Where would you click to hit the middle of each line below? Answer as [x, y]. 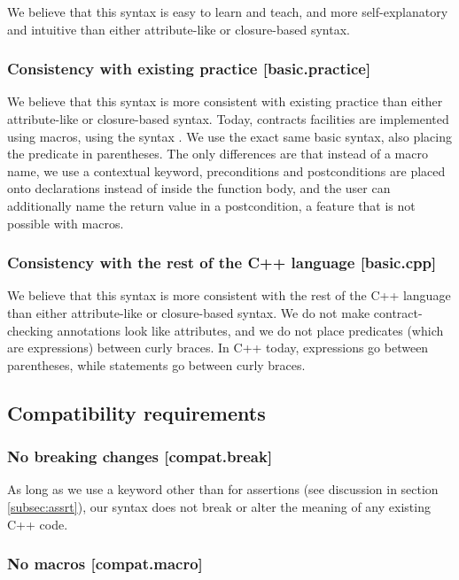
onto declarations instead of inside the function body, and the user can [199, 188]
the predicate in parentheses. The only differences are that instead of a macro [218, 154]
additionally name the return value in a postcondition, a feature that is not [211, 205]
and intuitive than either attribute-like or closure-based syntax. [179, 29]
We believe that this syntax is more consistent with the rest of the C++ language [229, 295]
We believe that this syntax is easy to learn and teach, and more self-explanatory [228, 12]
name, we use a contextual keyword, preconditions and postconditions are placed [226, 170]
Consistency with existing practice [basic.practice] [189, 69]
